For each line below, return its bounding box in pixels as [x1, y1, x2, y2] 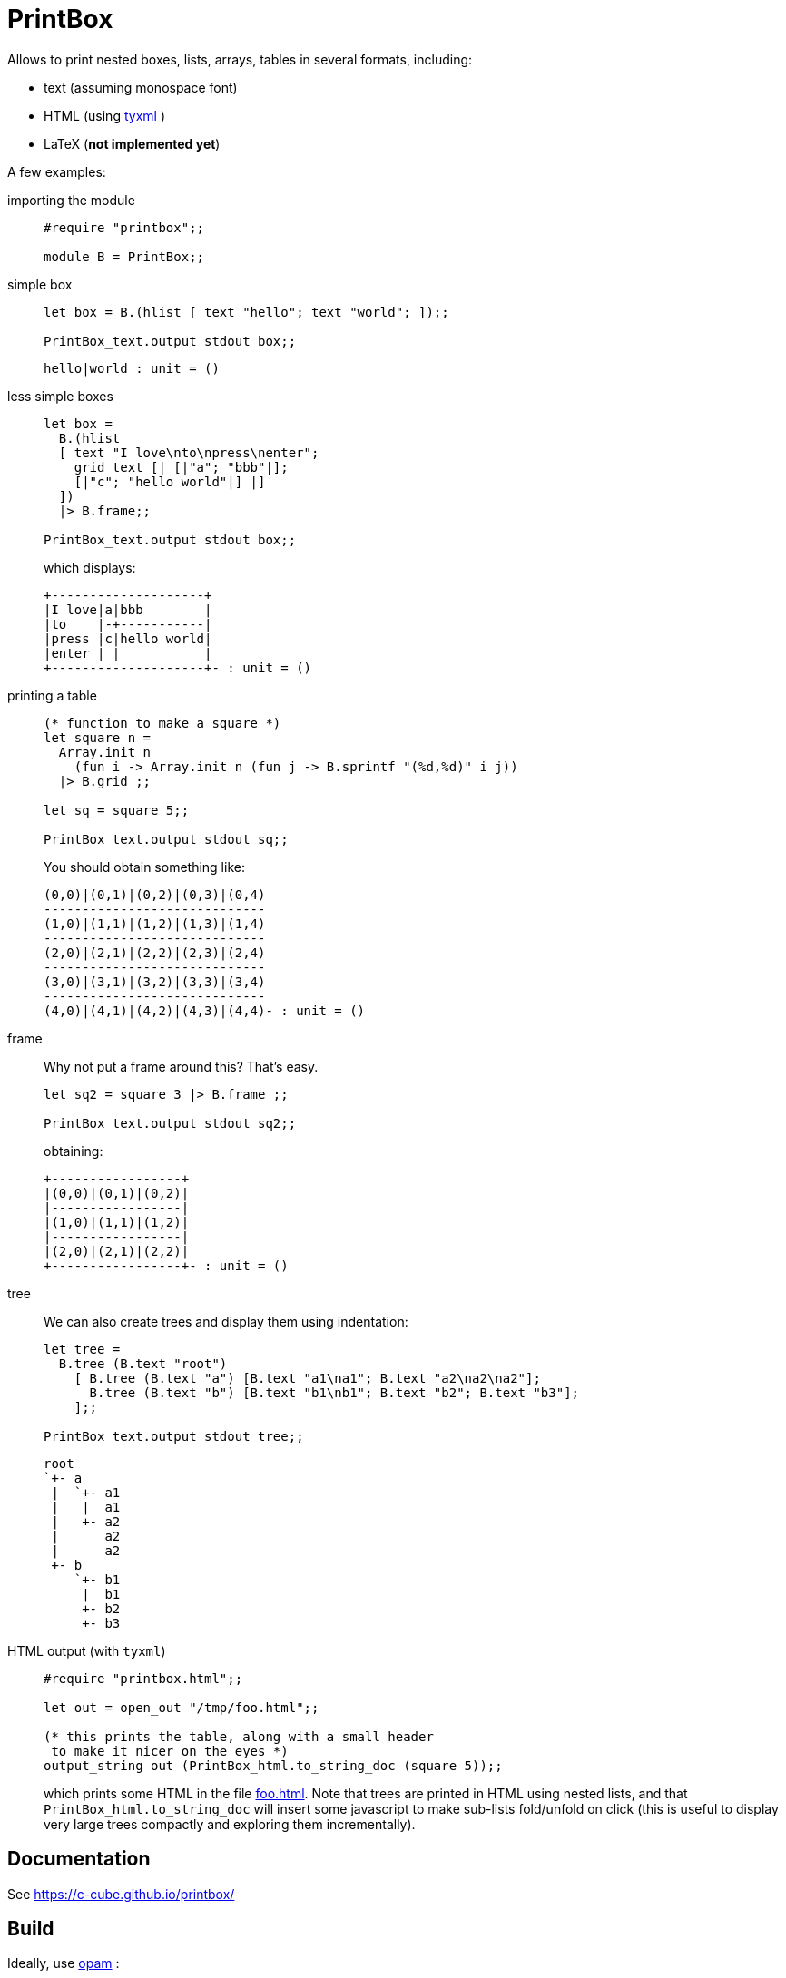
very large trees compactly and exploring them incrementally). [44, 1816, 416, 1832]
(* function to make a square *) [44, 715, 281, 730]
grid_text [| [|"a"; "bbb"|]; [74, 459, 289, 475]
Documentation [7, 1847, 151, 1871]
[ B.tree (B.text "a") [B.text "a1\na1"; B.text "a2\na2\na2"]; [74, 1370, 541, 1386]
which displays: [44, 559, 136, 575]
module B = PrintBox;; [44, 249, 205, 264]
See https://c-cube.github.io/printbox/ [7, 1885, 235, 1902]
